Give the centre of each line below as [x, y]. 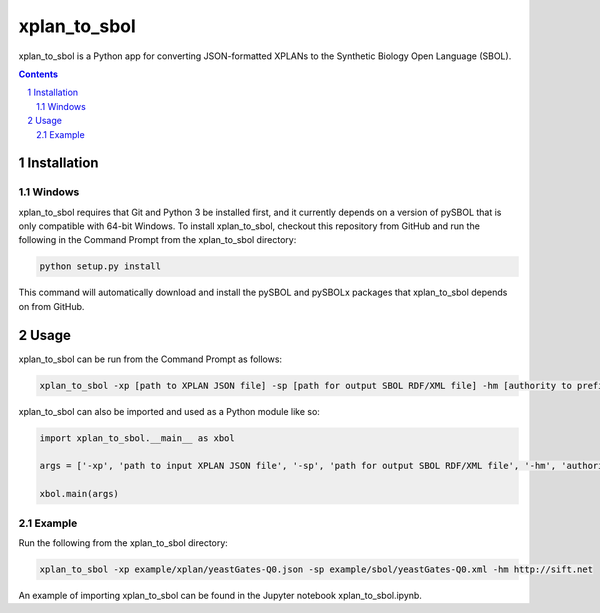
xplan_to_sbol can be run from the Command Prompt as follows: [150, 359]
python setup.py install [100, 266]
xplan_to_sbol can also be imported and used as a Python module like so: [169, 411]
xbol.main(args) [79, 494]
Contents [38, 74]
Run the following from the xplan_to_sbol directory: [123, 542]
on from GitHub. [51, 306]
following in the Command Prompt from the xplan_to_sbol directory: [157, 240]
